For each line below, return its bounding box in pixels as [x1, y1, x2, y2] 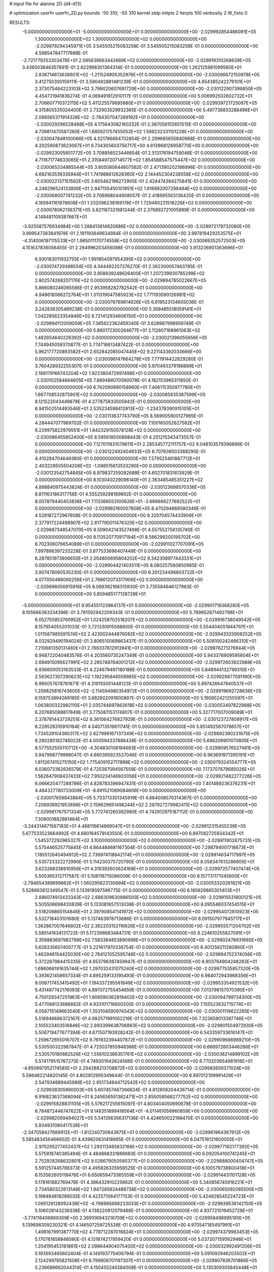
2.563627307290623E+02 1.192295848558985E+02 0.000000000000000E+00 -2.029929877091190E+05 [35, 673, 261, 679]
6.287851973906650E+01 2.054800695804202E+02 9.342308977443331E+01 [35, 555, 201, 561]
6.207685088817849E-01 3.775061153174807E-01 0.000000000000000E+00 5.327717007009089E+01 [35, 709, 253, 715]
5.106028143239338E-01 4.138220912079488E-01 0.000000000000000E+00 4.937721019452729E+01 [35, 1207, 253, 1213]
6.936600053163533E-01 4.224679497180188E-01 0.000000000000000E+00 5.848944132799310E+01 [35, 667, 255, 673]
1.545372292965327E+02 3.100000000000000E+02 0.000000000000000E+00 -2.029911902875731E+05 [35, 837, 261, 843]
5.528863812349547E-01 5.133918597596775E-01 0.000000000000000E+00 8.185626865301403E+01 [22, 887, 241, 893]
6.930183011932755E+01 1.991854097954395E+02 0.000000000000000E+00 [35, 256, 201, 262]
